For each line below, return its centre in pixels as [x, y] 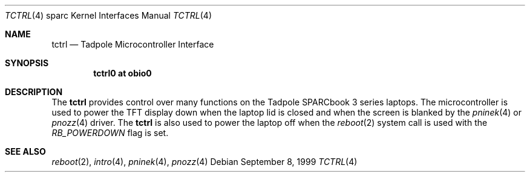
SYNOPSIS [27, 63]
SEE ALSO [25, 151]
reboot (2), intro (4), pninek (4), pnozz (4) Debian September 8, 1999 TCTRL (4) [204, 162]
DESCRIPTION [34, 92]
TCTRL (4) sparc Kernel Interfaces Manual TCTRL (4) [109, 15]
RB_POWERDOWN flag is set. [110, 133]
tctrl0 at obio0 [123, 73]
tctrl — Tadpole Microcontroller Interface [133, 44]
